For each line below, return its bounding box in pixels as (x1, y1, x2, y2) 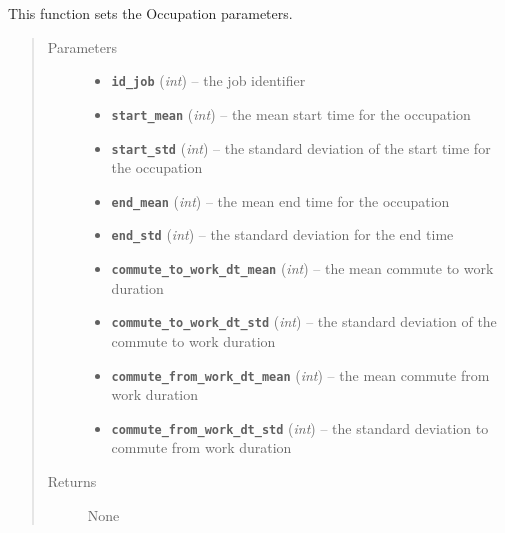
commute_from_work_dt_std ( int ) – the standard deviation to (111, 417, 489, 438)
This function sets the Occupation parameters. (8, 3, 293, 23)
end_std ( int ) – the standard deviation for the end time (111, 224, 454, 245)
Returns (47, 471, 97, 492)
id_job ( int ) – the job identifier (111, 70, 306, 91)
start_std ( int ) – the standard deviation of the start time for (111, 137, 491, 158)
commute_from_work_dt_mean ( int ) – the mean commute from (111, 364, 490, 385)
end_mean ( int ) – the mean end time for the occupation (111, 190, 450, 211)
